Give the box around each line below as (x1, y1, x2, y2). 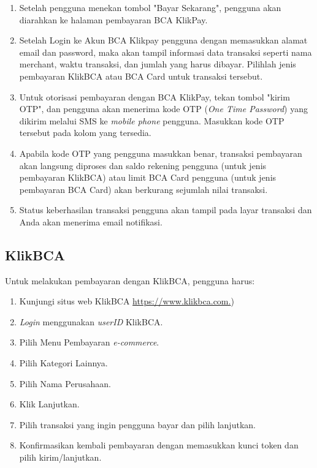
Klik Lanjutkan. (19, 398, 80, 410)
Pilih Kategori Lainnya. (19, 357, 108, 369)
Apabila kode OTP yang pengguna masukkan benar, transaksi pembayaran (19, 146, 302, 159)
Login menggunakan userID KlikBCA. (19, 315, 163, 328)
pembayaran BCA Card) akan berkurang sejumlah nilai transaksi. (19, 183, 268, 195)
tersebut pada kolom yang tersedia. (19, 126, 151, 139)
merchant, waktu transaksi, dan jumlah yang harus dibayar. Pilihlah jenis (19, 58, 296, 70)
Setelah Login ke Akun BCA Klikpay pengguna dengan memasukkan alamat (19, 34, 308, 47)
